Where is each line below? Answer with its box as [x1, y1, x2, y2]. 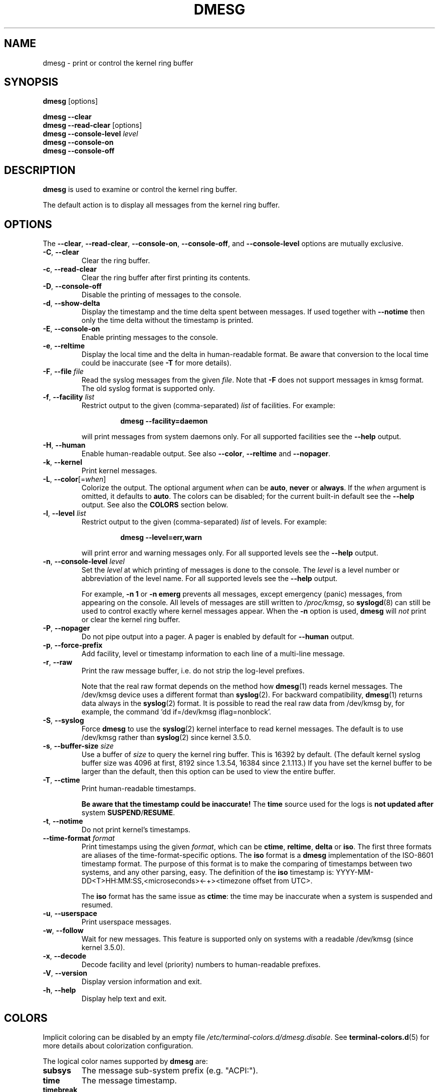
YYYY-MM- [336, 868, 374, 877]
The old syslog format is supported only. [81, 384, 215, 393]
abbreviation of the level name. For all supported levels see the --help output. [81, 574, 338, 583]
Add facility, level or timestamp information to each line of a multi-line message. [81, 649, 345, 658]
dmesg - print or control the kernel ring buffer [43, 58, 193, 67]
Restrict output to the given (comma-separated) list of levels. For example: [81, 517, 327, 526]
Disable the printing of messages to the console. [81, 290, 242, 299]
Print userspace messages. [81, 918, 171, 927]
